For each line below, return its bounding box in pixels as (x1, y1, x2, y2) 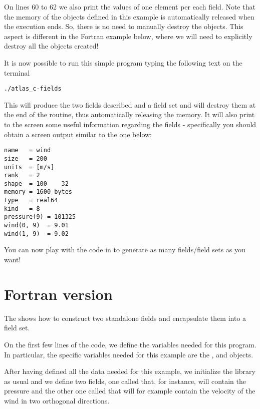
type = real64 (4, 197, 58, 204)
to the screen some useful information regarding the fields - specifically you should (4, 119, 256, 129)
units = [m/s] (4, 163, 55, 171)
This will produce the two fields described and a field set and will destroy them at (4, 99, 256, 110)
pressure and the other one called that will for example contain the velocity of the (4, 385, 255, 396)
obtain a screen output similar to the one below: (4, 129, 152, 139)
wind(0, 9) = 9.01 (4, 222, 69, 229)
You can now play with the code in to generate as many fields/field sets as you (4, 244, 245, 255)
